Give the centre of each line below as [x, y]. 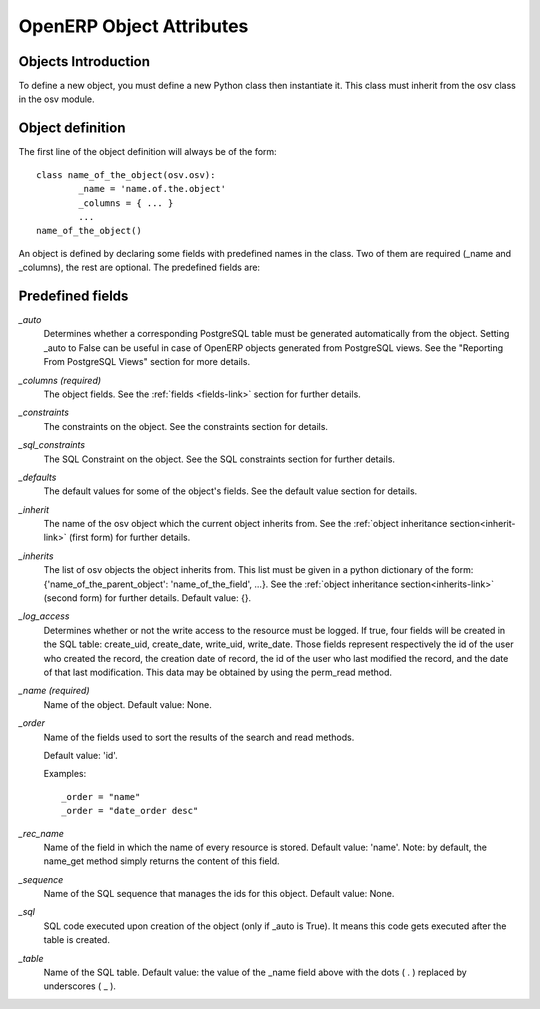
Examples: [65, 774]
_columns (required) [60, 380]
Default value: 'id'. [81, 755]
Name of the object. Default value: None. [127, 704]
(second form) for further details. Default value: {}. [147, 598]
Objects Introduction [84, 61]
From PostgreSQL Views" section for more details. [146, 362]
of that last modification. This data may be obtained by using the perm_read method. [218, 672]
